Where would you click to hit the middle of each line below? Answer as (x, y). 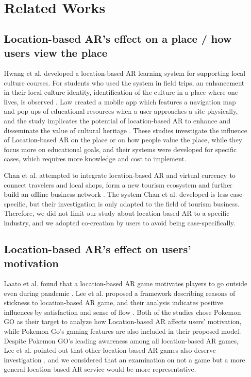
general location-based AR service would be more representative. (100, 369)
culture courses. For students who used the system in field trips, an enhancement (124, 82)
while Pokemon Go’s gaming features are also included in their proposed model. (123, 331)
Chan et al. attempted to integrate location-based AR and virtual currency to (120, 175)
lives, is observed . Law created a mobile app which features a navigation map (120, 101)
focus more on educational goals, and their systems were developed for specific (120, 149)
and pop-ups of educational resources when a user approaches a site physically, (121, 111)
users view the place (56, 53)
